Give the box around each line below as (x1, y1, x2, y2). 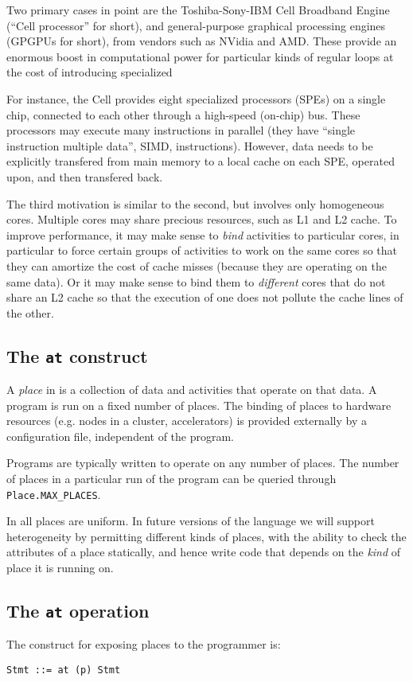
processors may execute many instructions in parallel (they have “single (6, 122, 356, 138)
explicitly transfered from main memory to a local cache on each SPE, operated (6, 153, 395, 170)
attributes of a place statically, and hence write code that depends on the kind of (6, 544, 401, 560)
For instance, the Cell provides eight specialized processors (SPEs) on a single (6, 90, 386, 107)
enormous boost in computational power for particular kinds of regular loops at (6, 48, 394, 64)
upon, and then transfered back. (6, 168, 163, 185)
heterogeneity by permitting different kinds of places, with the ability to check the (6, 528, 407, 544)
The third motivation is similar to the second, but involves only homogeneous (6, 195, 384, 212)
